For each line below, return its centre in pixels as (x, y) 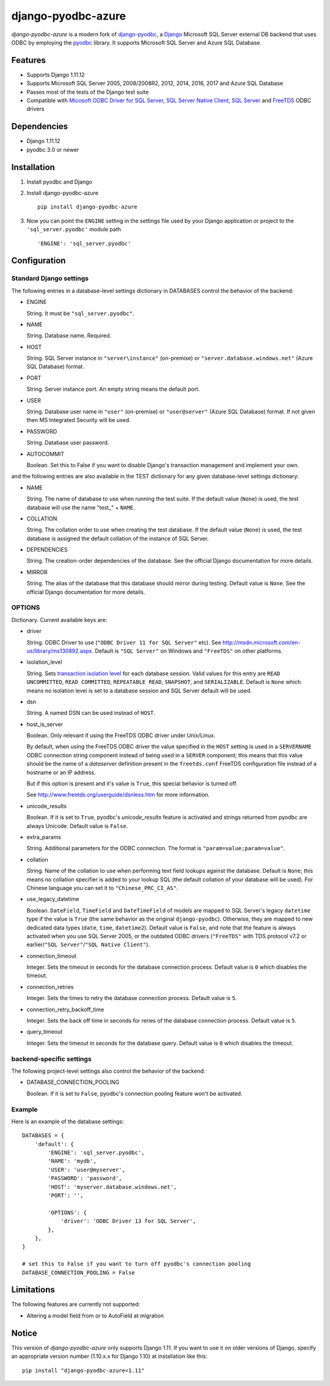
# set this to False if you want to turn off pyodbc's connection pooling (137, 1264)
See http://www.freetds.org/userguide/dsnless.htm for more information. (118, 795)
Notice (24, 1333)
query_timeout (45, 1032)
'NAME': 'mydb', (72, 1161)
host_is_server (45, 724)
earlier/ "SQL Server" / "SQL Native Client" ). (88, 944)
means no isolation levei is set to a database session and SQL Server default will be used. (139, 691)
